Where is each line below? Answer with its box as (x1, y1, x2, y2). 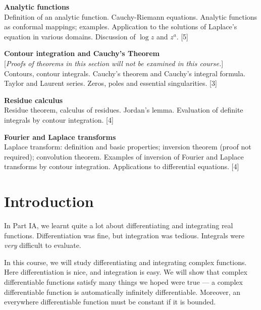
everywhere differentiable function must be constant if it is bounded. (4, 296, 216, 307)
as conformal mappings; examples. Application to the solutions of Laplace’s (4, 21, 237, 32)
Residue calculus (4, 94, 63, 105)
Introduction (4, 191, 94, 212)
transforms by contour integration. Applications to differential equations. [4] (4, 161, 239, 172)
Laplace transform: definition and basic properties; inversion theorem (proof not (4, 141, 251, 152)
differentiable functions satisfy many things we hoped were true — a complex (4, 277, 243, 287)
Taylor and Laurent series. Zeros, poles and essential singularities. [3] (4, 78, 217, 88)
